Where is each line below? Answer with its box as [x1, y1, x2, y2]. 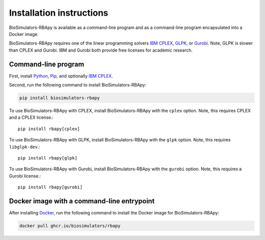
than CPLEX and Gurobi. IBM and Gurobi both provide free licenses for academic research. [9, 47, 193, 53]
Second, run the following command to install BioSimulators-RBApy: [9, 82, 147, 88]
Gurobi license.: [9, 173, 41, 179]
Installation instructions [9, 7, 108, 18]
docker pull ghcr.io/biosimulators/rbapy [19, 223, 121, 228]
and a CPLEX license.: [9, 114, 54, 120]
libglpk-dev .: [9, 144, 40, 150]
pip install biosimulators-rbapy [19, 95, 100, 101]
